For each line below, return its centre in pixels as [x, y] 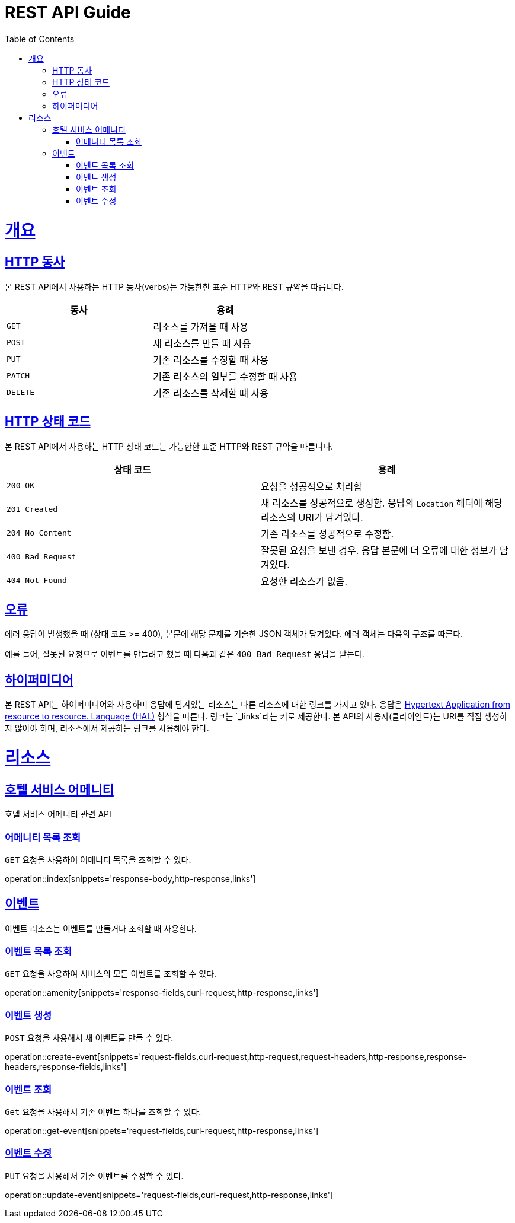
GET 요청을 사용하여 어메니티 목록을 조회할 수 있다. [98, 859]
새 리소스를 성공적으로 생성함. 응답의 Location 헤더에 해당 [382, 503]
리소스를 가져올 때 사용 [201, 327]
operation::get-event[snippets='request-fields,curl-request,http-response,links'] [162, 1130]
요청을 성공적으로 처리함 [311, 486]
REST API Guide [68, 12]
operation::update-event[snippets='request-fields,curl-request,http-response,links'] [169, 1195]
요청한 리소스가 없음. [304, 581]
